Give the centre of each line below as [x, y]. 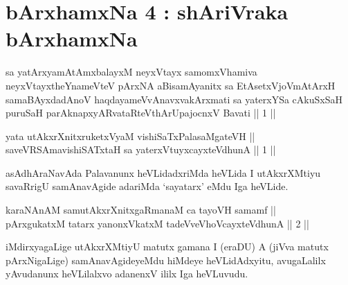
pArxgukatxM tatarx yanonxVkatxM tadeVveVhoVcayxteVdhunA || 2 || [157, 223]
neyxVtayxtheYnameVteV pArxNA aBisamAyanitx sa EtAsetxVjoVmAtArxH [171, 85]
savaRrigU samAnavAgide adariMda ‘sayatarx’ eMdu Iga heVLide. [147, 186]
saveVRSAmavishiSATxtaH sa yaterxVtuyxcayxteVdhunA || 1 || [141, 149]
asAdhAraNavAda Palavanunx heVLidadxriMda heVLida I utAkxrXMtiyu [163, 172]
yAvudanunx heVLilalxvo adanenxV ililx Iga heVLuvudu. [127, 274]
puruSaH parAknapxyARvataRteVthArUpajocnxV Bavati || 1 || [141, 113]
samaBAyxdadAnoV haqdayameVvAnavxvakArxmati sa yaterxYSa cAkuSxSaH [174, 99]
